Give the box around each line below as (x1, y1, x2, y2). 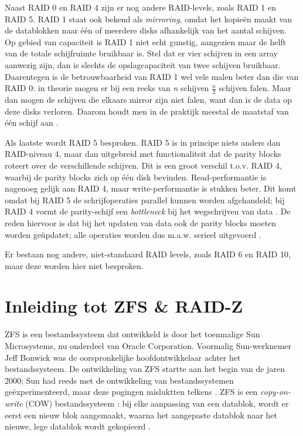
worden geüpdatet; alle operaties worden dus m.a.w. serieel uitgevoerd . (5, 228, 261, 240)
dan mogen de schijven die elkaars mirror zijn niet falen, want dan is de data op (5, 93, 292, 105)
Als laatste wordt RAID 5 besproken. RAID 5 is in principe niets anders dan (5, 136, 281, 148)
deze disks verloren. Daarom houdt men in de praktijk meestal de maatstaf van (5, 105, 289, 117)
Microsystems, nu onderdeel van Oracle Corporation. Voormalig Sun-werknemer (5, 340, 292, 352)
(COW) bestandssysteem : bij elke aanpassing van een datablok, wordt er (25, 397, 289, 409)
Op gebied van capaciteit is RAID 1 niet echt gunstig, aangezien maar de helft (5, 35, 287, 48)
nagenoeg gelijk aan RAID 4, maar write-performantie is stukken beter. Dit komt (5, 182, 297, 194)
